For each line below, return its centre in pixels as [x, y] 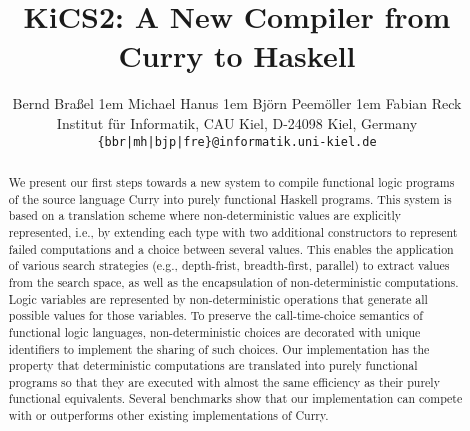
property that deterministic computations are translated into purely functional [213, 365]
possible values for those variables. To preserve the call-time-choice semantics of [215, 315]
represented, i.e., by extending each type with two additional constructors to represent [233, 231]
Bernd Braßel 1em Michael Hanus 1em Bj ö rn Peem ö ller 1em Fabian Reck [237, 103]
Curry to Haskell [237, 55]
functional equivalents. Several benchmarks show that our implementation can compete [235, 398]
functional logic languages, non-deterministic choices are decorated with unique [214, 331]
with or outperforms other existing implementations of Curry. [168, 415]
